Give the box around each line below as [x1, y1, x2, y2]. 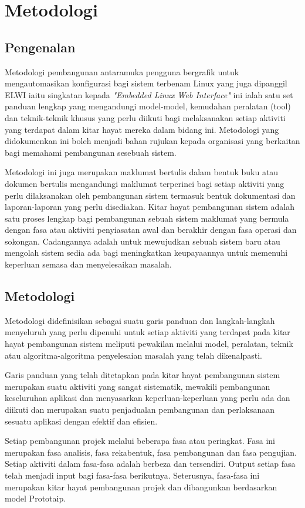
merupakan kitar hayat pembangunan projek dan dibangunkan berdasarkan [5, 480, 277, 493]
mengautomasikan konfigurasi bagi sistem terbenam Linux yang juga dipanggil [5, 77, 287, 89]
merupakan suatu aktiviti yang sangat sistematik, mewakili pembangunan [5, 380, 270, 392]
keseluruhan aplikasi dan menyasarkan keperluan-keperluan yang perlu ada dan [5, 392, 290, 404]
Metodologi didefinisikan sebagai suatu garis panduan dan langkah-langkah [5, 314, 275, 326]
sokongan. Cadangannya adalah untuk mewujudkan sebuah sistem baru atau [5, 235, 280, 247]
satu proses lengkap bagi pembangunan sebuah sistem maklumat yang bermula [5, 212, 289, 224]
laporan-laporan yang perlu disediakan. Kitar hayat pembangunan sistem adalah [5, 200, 294, 213]
